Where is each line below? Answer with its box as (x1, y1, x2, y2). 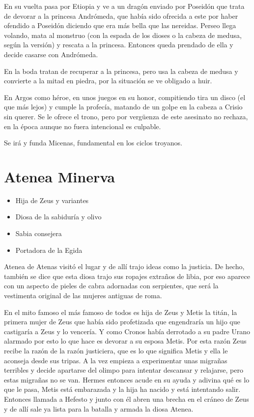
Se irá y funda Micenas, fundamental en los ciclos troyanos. (4, 138, 182, 148)
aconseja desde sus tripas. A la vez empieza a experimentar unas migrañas (4, 355, 227, 365)
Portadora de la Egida (15, 244, 83, 255)
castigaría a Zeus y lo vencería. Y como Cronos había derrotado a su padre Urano (4, 326, 251, 336)
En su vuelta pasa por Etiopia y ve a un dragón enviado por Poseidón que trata (4, 1, 245, 11)
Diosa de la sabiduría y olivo (15, 211, 102, 222)
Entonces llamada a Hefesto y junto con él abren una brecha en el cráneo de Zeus (4, 393, 249, 404)
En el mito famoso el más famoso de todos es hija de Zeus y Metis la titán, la (4, 307, 237, 317)
